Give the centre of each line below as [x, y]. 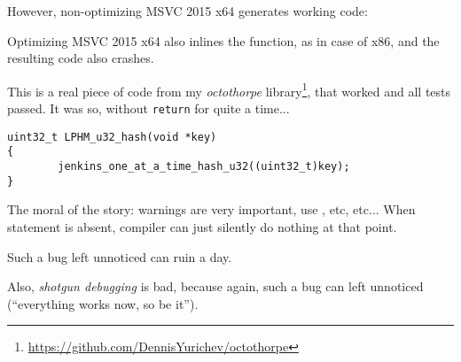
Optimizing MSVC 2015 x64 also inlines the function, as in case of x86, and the [223, 40]
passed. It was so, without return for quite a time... [148, 108]
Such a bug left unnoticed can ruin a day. [120, 256]
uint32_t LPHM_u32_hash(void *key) [112, 137]
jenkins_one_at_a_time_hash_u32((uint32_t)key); [204, 166]
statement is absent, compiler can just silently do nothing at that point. [202, 226]
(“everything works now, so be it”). [103, 303]
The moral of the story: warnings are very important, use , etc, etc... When [211, 209]
